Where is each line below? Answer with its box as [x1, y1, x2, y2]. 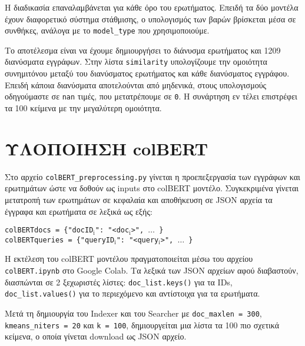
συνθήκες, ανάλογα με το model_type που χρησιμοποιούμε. [5, 24, 210, 36]
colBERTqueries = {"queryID [5, 235, 115, 244]
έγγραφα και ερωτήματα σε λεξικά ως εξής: [5, 205, 152, 217]
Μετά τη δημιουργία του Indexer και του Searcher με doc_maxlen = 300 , [5, 307, 262, 319]
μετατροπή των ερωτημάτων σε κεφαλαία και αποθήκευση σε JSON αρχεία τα [5, 193, 273, 205]
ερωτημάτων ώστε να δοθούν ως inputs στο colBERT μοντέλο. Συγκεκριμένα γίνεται [5, 182, 299, 194]
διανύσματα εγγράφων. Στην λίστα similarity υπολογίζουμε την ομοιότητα [5, 55, 267, 68]
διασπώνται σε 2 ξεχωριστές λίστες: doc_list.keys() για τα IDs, [5, 275, 233, 288]
